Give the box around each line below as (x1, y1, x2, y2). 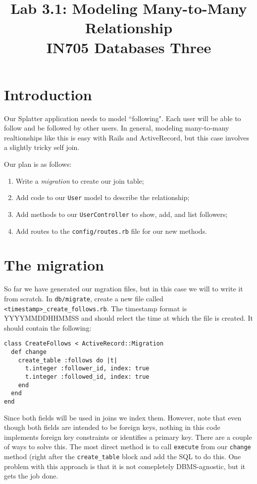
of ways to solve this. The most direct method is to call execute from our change (4, 441, 251, 452)
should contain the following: (4, 322, 92, 333)
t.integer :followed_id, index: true (25, 373, 150, 381)
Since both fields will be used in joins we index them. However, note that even (4, 412, 242, 422)
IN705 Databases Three (46, 37, 211, 57)
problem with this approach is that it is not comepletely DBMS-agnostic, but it (4, 461, 246, 471)
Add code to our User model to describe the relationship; (15, 192, 190, 203)
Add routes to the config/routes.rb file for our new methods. (15, 225, 207, 236)
